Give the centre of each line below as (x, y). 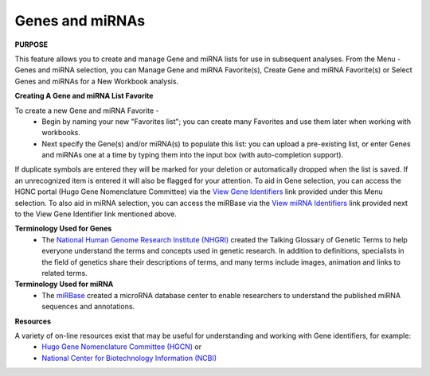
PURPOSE (31, 45)
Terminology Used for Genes (63, 229)
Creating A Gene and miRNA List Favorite (84, 96)
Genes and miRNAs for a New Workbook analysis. (97, 81)
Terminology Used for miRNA (64, 284)
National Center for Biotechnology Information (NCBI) (129, 358)
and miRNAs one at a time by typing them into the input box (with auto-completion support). (193, 155)
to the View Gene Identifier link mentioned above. (96, 214)
